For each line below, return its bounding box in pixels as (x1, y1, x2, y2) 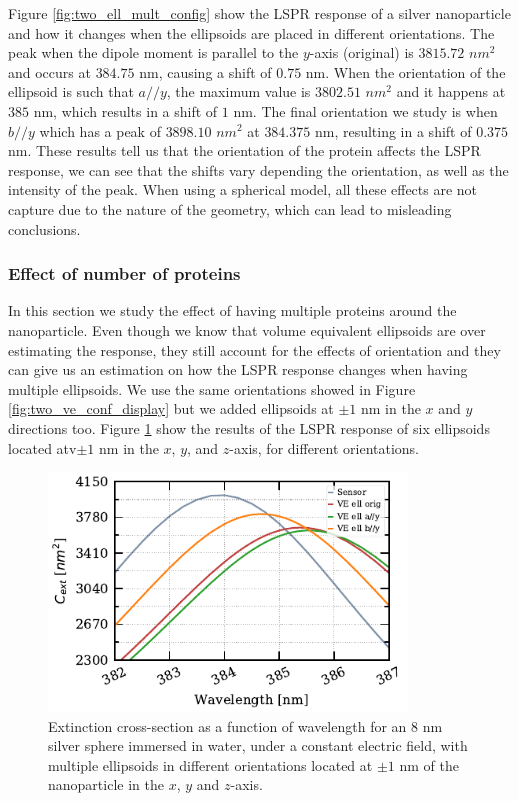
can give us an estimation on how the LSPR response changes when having (8, 359, 468, 380)
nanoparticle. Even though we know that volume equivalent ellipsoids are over (8, 319, 486, 340)
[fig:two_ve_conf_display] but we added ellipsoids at (8, 398, 334, 419)
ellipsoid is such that (8, 81, 134, 102)
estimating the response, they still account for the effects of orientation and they (8, 339, 501, 360)
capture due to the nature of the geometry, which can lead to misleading (8, 198, 452, 219)
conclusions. (8, 218, 81, 239)
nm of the (399, 754, 460, 775)
